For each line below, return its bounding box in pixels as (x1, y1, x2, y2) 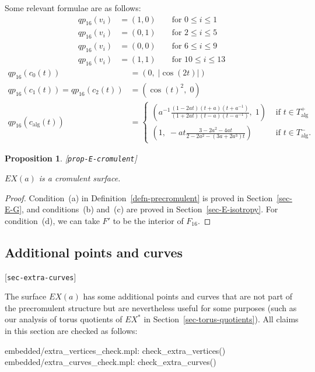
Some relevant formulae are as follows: (5, 2, 141, 13)
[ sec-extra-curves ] (5, 270, 76, 283)
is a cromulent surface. (38, 172, 121, 184)
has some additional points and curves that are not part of (83, 290, 293, 302)
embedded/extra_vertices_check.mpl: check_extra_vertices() (5, 344, 226, 356)
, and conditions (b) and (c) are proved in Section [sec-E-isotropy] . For (22, 203, 278, 215)
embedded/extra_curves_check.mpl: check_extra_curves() (5, 356, 216, 368)
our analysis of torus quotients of (5, 313, 123, 325)
